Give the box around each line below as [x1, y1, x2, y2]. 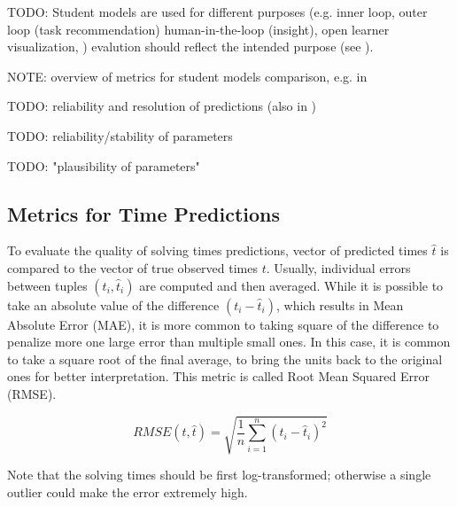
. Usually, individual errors [266, 258, 411, 277]
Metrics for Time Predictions [7, 199, 281, 227]
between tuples [7, 276, 88, 294]
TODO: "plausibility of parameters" [7, 156, 200, 175]
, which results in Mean [275, 295, 404, 314]
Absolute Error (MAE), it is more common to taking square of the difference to [7, 315, 439, 333]
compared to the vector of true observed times [7, 258, 258, 277]
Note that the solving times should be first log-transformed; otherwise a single [7, 465, 431, 484]
